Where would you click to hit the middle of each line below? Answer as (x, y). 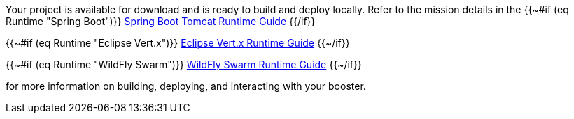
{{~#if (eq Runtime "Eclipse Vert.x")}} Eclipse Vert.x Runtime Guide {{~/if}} (178, 43)
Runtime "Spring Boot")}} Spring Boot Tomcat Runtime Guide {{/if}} (161, 21)
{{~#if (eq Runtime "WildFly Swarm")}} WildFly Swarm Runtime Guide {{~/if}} (184, 64)
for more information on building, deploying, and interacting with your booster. (186, 86)
